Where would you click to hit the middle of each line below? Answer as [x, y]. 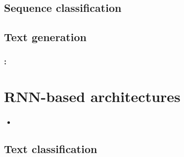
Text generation [45, 37]
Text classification [51, 148]
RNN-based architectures [92, 96]
